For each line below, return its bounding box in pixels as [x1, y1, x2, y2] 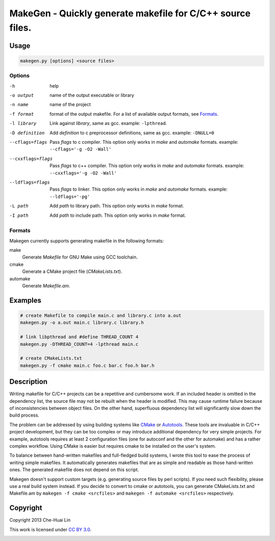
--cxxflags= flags [9, 156, 53, 162]
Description [9, 377, 48, 386]
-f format [9, 111, 34, 117]
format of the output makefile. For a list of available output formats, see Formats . [49, 111, 218, 117]
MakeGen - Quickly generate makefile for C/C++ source [9, 8, 251, 19]
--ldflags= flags [9, 179, 50, 185]
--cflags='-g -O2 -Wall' [49, 146, 112, 152]
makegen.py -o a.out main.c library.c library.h [20, 320, 144, 326]
